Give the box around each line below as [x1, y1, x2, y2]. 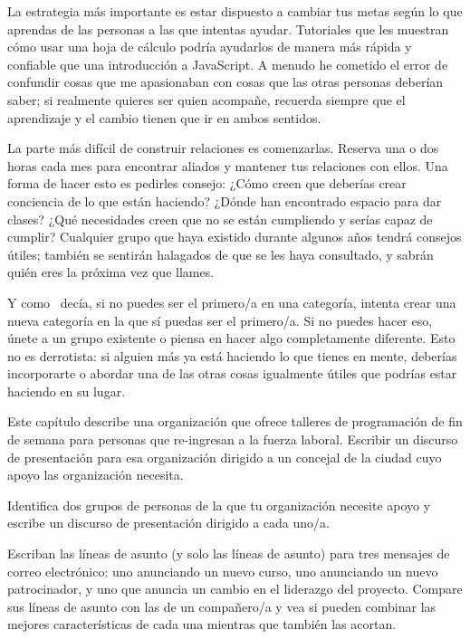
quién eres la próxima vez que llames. [7, 262, 215, 281]
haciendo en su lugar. [7, 381, 126, 400]
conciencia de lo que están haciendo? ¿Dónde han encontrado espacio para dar [7, 191, 442, 210]
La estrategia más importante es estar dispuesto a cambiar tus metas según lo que [7, 2, 463, 20]
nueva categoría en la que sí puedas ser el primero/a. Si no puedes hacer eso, [7, 310, 433, 329]
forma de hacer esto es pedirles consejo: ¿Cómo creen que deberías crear [7, 174, 407, 193]
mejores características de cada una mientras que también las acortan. [7, 615, 397, 634]
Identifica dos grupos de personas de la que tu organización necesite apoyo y [7, 495, 431, 514]
